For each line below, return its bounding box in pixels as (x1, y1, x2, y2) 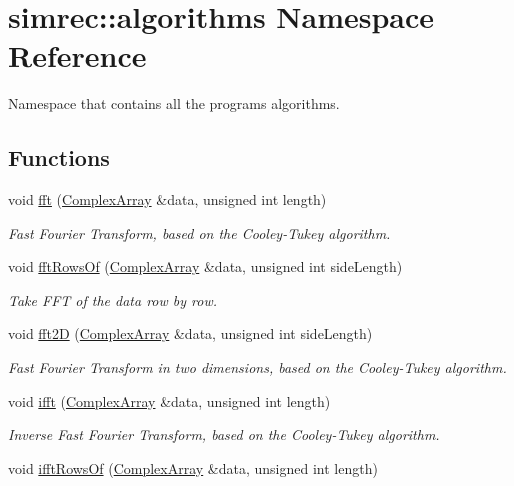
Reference (8, 35, 147, 76)
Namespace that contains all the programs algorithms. (8, 93, 340, 114)
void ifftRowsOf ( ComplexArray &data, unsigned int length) (8, 457, 378, 478)
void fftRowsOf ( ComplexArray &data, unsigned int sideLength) (8, 256, 403, 277)
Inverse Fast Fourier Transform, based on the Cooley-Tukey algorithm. (8, 424, 440, 445)
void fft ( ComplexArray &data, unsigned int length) (8, 189, 327, 210)
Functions (8, 142, 110, 173)
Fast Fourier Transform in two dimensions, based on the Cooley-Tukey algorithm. (8, 357, 507, 378)
